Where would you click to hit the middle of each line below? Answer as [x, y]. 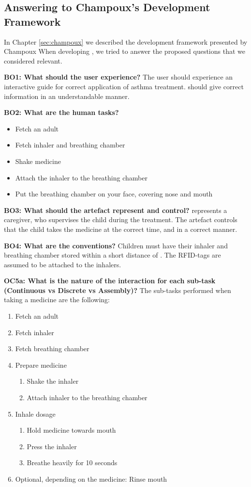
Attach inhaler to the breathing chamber [87, 398]
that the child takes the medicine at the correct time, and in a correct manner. [121, 229]
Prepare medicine [41, 365]
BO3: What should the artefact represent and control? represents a [116, 210]
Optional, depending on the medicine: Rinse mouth [91, 479]
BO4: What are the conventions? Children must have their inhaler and [116, 245]
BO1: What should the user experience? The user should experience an [118, 77]
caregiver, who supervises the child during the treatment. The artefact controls [121, 219]
